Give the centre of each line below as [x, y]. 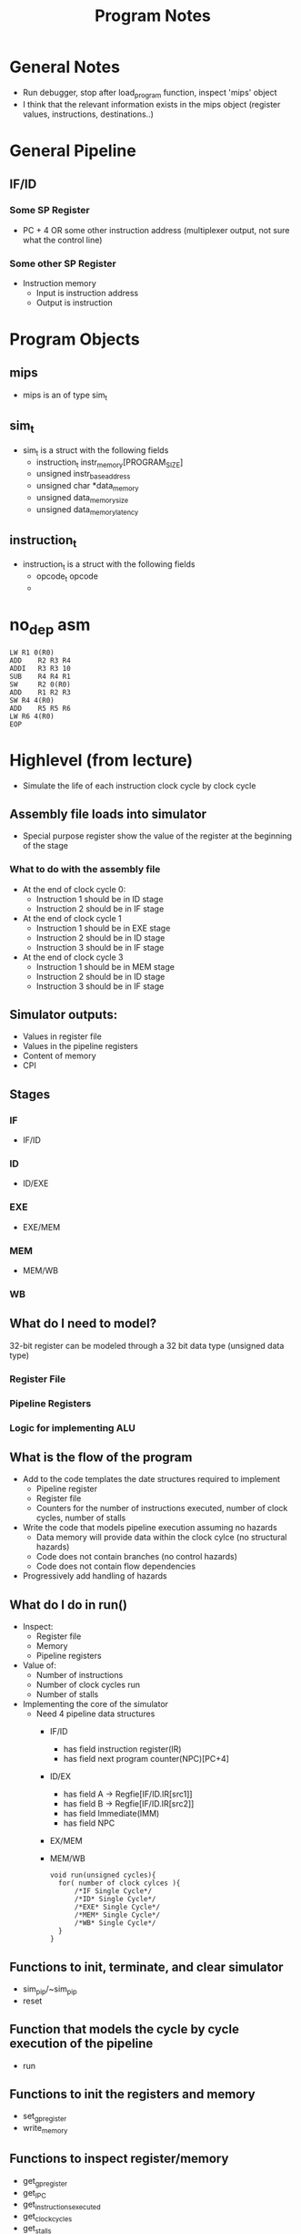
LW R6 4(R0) [32, 716]
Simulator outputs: [64, 1015]
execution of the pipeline [81, 2044]
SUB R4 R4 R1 [40, 676]
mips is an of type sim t [65, 396]
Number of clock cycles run [88, 1685]
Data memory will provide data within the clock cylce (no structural [161, 1538]
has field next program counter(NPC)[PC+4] [146, 1759]
